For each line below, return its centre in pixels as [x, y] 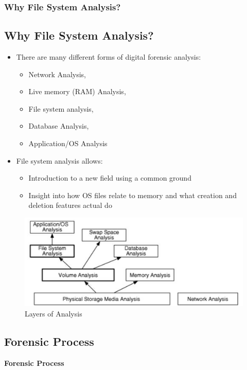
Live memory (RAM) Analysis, [77, 91]
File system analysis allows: [59, 160]
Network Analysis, [57, 74]
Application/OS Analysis [68, 143]
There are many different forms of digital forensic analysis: [109, 57]
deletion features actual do [70, 205]
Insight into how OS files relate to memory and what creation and [133, 195]
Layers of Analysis [54, 313]
